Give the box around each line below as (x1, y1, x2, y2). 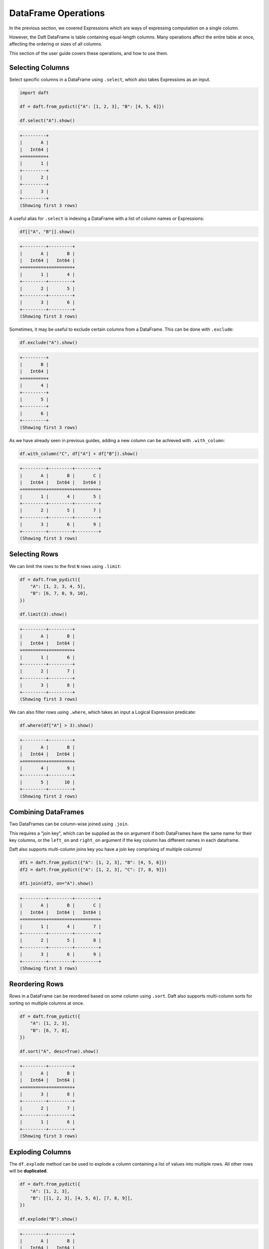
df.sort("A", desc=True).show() (19, 1048, 99, 1054)
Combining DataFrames (9, 808, 84, 816)
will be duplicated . (9, 1168, 48, 1174)
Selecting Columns (9, 63, 70, 72)
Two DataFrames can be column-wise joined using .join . (9, 821, 129, 827)
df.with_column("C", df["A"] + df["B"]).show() (19, 451, 138, 457)
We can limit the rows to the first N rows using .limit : (9, 563, 122, 569)
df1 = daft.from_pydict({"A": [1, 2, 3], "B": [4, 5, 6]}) (19, 860, 167, 865)
